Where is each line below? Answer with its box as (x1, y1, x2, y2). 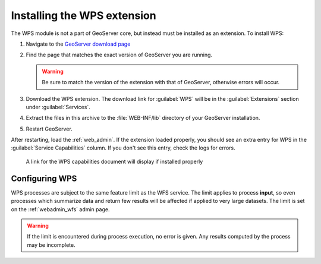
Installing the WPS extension (11, 9, 157, 22)
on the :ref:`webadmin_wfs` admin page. (11, 205, 110, 213)
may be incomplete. (27, 241, 75, 249)
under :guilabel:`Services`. (26, 103, 90, 110)
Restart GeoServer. (26, 125, 73, 132)
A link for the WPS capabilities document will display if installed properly (26, 158, 203, 165)
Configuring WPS (11, 173, 77, 183)
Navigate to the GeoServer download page (26, 40, 131, 47)
